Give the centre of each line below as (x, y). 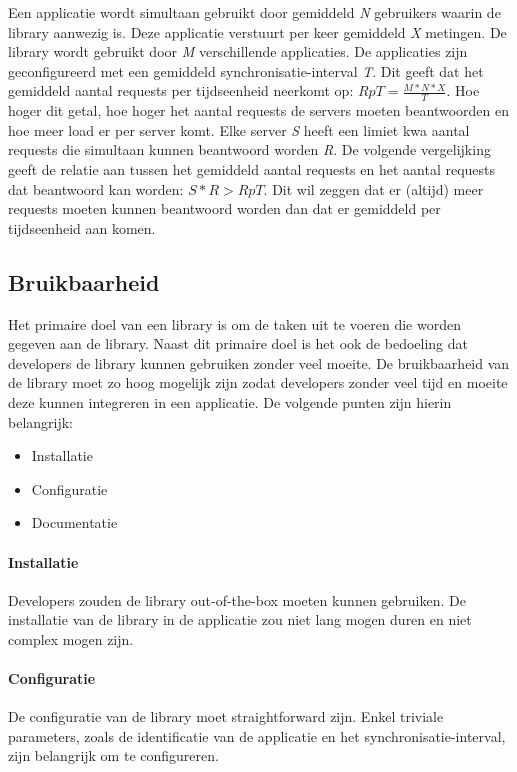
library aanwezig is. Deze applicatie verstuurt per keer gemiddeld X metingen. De (257, 31)
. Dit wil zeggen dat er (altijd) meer (373, 188)
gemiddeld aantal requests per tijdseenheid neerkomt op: (181, 90)
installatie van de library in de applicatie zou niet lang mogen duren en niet (240, 619)
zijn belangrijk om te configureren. (113, 755)
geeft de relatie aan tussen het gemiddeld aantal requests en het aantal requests (252, 168)
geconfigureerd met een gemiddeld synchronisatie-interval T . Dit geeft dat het (246, 70)
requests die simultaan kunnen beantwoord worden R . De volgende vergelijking (249, 149)
